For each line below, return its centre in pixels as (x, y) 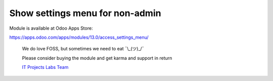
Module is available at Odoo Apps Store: (51, 28)
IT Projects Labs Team (45, 67)
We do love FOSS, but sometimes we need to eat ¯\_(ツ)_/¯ (83, 49)
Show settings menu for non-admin (85, 13)
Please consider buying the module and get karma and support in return (97, 58)
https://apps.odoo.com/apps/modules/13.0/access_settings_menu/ (79, 37)
